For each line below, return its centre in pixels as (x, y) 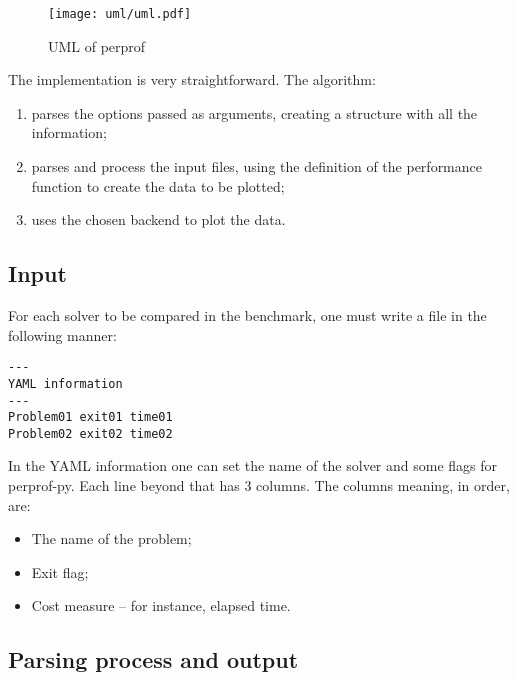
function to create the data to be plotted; (158, 185)
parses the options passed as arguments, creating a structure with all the (254, 112)
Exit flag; (60, 571)
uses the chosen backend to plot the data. (158, 219)
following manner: (62, 334)
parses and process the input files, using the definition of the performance (256, 166)
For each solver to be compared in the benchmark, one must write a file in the (247, 315)
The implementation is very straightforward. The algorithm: (192, 79)
